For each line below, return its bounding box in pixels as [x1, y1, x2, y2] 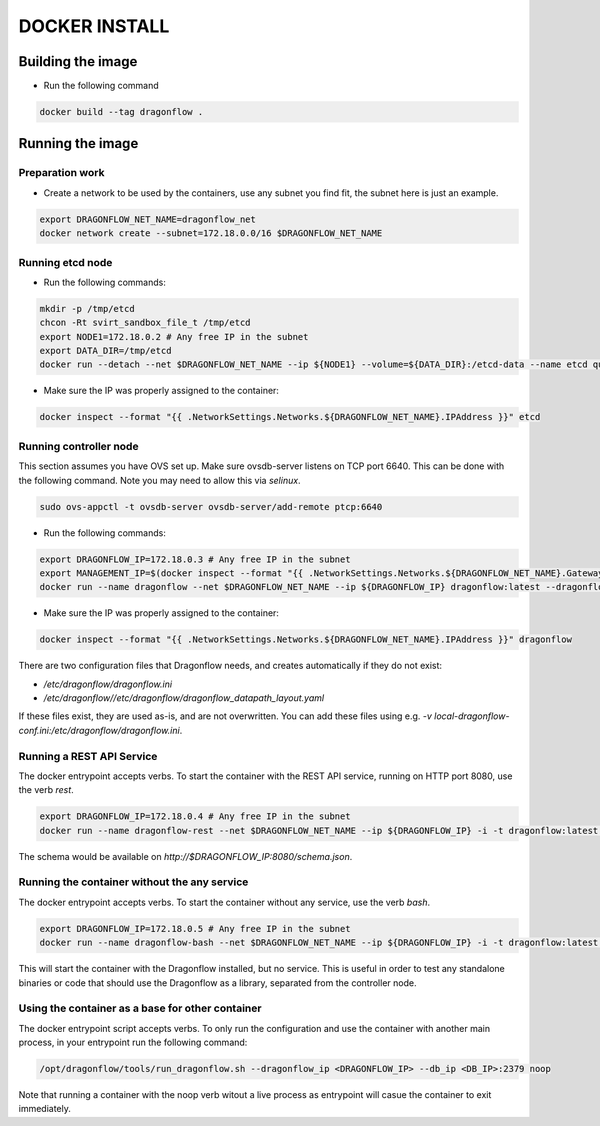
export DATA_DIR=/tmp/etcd [39, 345, 172, 357]
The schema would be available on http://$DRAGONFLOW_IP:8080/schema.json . [18, 850, 353, 862]
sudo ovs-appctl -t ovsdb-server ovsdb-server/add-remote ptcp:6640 [39, 501, 383, 512]
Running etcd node [18, 255, 113, 269]
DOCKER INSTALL [18, 15, 170, 37]
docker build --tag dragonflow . [39, 106, 204, 118]
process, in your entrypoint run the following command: [18, 1036, 248, 1049]
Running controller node [18, 439, 139, 453]
